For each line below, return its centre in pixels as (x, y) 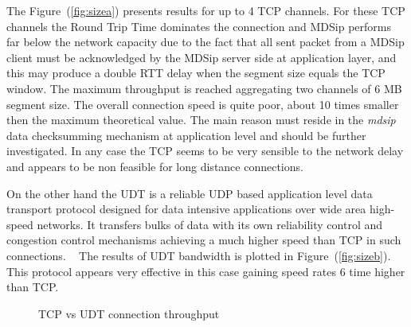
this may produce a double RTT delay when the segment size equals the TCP (196, 73)
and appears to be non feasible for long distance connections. (155, 166)
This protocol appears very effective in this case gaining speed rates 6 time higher (206, 271)
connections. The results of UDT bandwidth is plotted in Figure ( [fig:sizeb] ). (199, 255)
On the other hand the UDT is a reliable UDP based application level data (190, 193)
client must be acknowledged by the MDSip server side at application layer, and (202, 57)
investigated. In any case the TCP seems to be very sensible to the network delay (205, 151)
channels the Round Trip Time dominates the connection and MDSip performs (199, 26)
